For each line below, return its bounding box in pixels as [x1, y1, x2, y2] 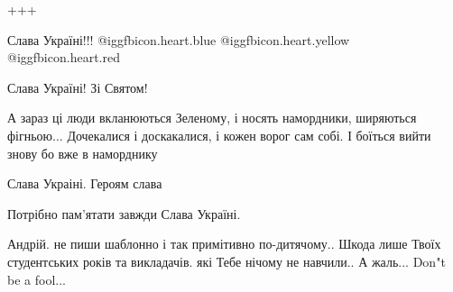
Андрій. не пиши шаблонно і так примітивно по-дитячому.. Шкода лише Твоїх [7, 234, 441, 253]
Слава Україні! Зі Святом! [7, 78, 148, 96]
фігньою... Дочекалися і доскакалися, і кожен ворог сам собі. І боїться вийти [7, 125, 431, 144]
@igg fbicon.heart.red [7, 48, 120, 67]
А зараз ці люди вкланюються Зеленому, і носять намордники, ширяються [7, 108, 417, 127]
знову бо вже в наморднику [7, 143, 158, 162]
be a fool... [7, 269, 66, 288]
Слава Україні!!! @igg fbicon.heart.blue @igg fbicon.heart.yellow [7, 30, 350, 49]
